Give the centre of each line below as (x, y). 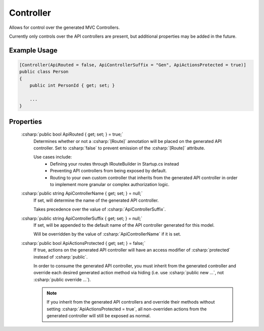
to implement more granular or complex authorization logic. (110, 185)
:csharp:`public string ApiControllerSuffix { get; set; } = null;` (82, 218)
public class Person (44, 72)
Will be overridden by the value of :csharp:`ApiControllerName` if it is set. (107, 234)
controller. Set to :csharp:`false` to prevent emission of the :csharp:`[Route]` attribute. (119, 148)
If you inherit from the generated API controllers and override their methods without (131, 302)
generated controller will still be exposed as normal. (99, 316)
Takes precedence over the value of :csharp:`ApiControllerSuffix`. (100, 209)
